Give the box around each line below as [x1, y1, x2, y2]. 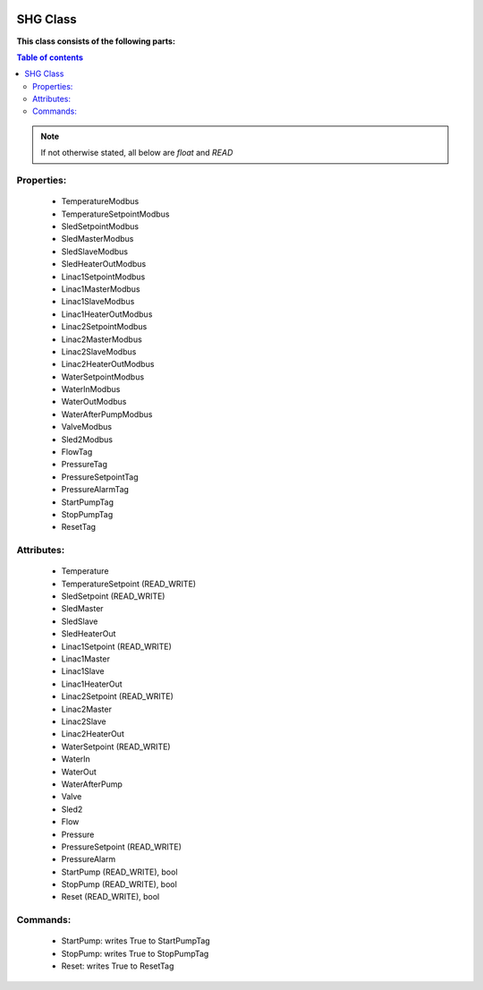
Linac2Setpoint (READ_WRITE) [61, 691, 174, 702]
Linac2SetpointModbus [61, 321, 148, 332]
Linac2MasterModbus [61, 334, 142, 345]
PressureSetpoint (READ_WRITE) [61, 841, 182, 852]
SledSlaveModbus [61, 246, 129, 257]
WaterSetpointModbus [61, 371, 145, 382]
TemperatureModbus [61, 196, 140, 207]
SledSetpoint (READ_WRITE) [61, 591, 165, 602]
